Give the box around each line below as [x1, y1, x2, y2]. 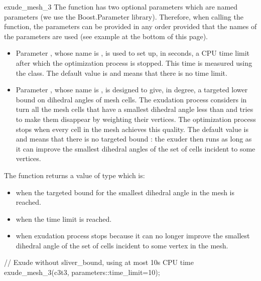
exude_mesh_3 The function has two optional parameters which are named [4, 2, 238, 12]
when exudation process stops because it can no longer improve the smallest [16, 230, 250, 241]
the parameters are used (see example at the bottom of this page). [4, 31, 208, 41]
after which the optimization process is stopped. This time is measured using [16, 57, 252, 68]
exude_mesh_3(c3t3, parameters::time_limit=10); [4, 267, 160, 277]
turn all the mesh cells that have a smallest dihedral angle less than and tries [16, 104, 253, 114]
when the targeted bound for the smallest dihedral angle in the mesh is [16, 187, 234, 197]
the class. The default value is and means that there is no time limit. [16, 67, 227, 78]
